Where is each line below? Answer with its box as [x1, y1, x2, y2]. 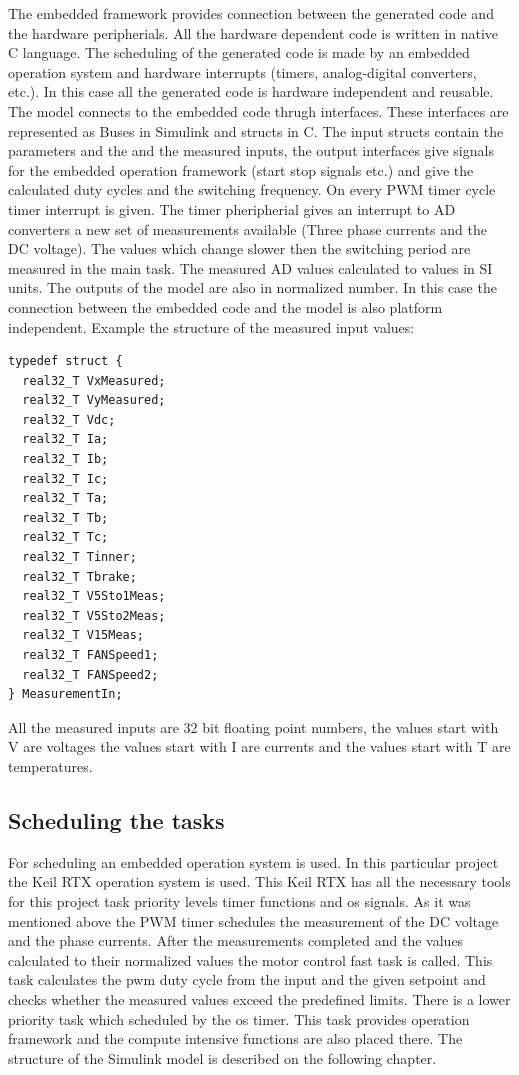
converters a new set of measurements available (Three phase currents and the [8, 218, 487, 239]
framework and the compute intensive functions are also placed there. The [8, 1028, 463, 1049]
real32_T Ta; [22, 491, 109, 506]
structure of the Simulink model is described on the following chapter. [8, 1047, 437, 1068]
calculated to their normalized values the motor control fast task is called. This [8, 949, 493, 970]
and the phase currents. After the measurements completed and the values [8, 930, 464, 951]
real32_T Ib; [22, 452, 109, 467]
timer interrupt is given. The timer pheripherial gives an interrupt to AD [8, 198, 456, 219]
